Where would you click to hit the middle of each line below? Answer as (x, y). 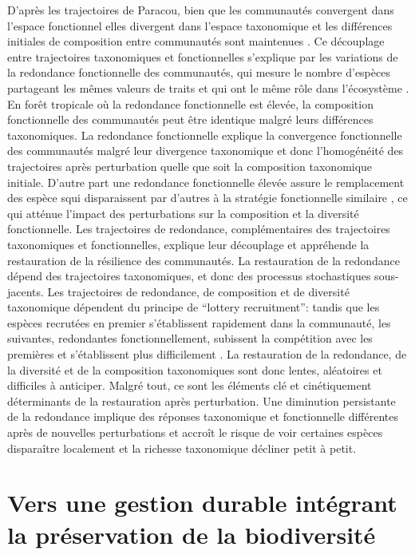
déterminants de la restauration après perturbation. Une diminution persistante (202, 400)
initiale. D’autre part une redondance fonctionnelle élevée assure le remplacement (206, 182)
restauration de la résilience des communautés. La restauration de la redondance (204, 260)
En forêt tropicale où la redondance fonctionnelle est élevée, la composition (190, 103)
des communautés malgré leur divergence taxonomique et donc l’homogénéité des (206, 151)
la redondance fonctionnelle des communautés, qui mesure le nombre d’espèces (199, 72)
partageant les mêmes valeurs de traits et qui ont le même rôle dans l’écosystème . (208, 87)
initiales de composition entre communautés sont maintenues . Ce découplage (196, 41)
